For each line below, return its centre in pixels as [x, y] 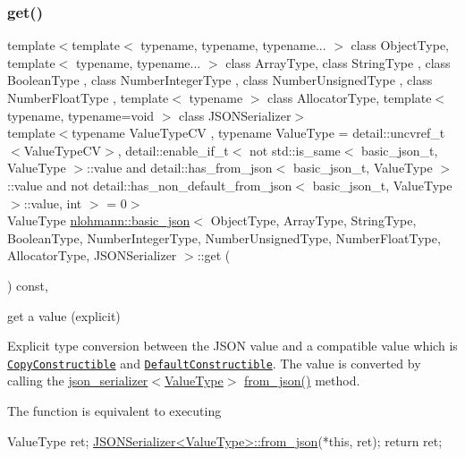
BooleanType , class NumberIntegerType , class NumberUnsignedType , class [220, 80]
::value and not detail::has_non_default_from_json [150, 185]
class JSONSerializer [235, 115]
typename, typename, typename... [233, 45]
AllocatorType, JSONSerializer [92, 255]
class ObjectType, [400, 45]
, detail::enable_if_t [173, 150]
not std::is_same [295, 150]
